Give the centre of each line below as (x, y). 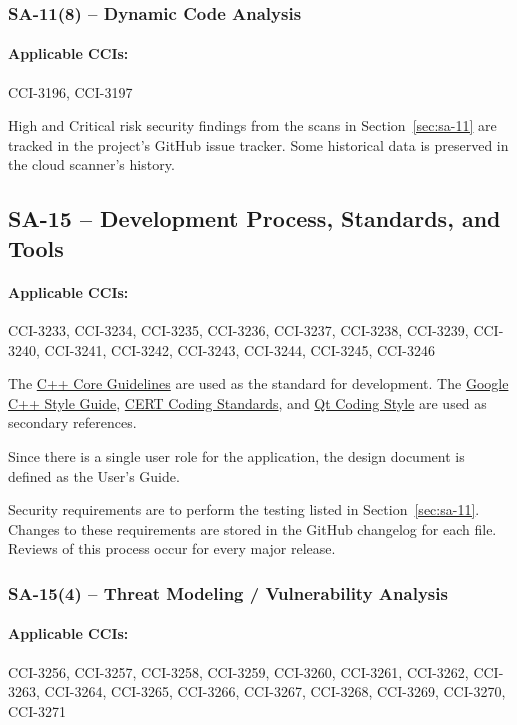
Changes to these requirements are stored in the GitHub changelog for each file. (252, 528)
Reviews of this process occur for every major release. (172, 548)
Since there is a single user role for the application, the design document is (236, 455)
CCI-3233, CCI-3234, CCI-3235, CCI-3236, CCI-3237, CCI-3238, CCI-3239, (238, 329)
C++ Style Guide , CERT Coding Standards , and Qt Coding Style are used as (247, 402)
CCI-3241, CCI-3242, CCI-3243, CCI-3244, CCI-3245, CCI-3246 (239, 349)
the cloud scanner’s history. (91, 164)
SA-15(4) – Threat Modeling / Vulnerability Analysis (228, 592)
